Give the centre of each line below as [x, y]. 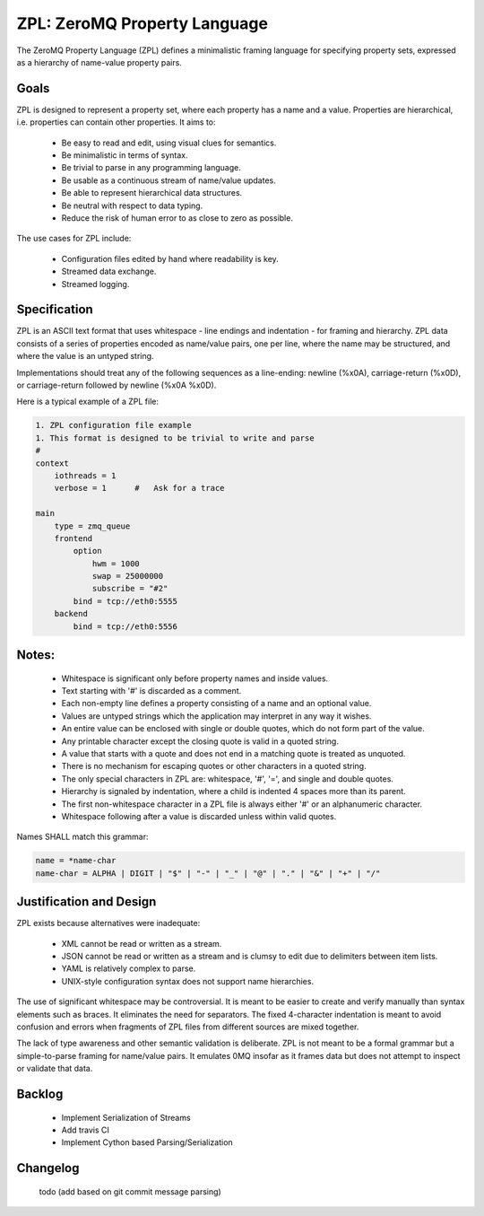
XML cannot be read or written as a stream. [142, 943]
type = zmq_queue [92, 526]
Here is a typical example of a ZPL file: [87, 402]
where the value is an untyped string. [85, 356]
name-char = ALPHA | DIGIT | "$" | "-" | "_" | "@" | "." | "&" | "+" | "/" [208, 873]
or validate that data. [55, 1069]
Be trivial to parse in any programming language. [151, 168]
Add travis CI [85, 1130]
